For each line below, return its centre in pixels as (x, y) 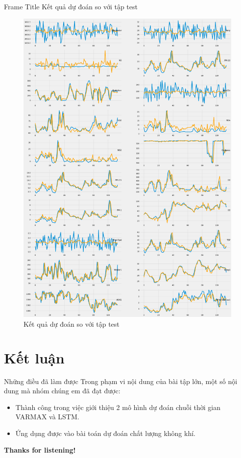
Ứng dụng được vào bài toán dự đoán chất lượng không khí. (105, 433)
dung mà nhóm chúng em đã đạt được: (62, 391)
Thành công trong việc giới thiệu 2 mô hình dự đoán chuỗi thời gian (118, 407)
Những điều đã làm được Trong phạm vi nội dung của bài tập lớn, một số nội (121, 381)
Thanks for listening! (40, 449)
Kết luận (34, 357)
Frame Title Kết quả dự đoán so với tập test (71, 6)
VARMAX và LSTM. (47, 417)
